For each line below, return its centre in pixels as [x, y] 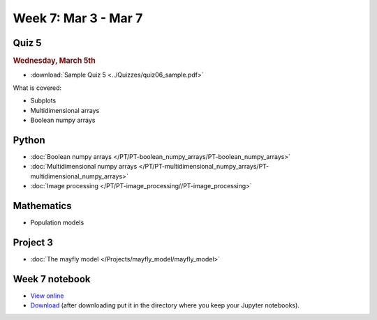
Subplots [43, 100]
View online [47, 296]
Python [29, 140]
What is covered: [37, 88]
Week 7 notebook [52, 279]
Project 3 [33, 242]
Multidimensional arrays [65, 110]
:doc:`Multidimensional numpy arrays [84, 167]
